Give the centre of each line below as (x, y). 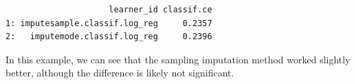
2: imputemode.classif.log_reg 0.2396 (109, 37)
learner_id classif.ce (160, 10)
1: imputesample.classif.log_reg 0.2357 (109, 23)
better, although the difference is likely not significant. (120, 73)
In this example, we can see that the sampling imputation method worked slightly (178, 59)
